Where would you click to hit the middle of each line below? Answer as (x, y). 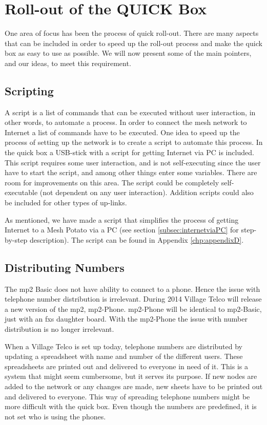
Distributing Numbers (65, 267)
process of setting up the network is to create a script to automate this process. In (134, 142)
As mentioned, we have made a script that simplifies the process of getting (122, 219)
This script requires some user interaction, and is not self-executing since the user (133, 162)
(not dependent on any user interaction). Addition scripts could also (147, 192)
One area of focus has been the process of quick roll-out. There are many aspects (132, 33)
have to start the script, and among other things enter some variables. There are (131, 172)
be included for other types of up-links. (66, 203)
